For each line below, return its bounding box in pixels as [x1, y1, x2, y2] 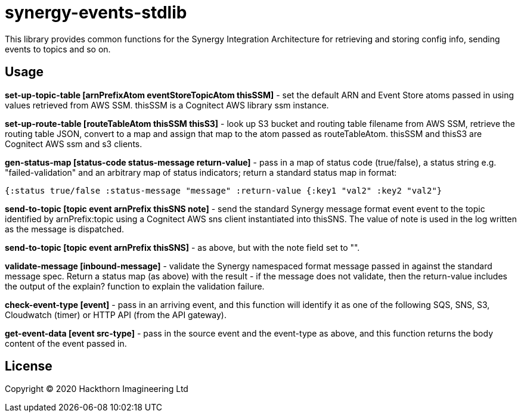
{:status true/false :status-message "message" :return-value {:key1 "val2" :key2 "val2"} [5, 185, 442, 195]
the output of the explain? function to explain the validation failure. [5, 281, 265, 291]
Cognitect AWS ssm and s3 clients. [5, 138, 142, 149]
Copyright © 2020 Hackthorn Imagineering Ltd [5, 384, 188, 394]
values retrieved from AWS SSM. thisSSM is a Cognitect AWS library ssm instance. [5, 99, 329, 110]
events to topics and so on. [5, 43, 111, 54]
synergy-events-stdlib [5, 2, 187, 23]
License [5, 359, 52, 374]
